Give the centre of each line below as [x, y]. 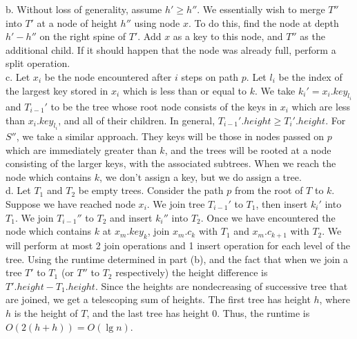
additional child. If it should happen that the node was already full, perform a [171, 49]
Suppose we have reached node [70, 204]
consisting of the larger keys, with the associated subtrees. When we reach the [171, 163]
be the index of [310, 76]
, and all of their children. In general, [137, 120]
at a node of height [77, 22]
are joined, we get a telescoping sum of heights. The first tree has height [158, 299]
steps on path [210, 76]
